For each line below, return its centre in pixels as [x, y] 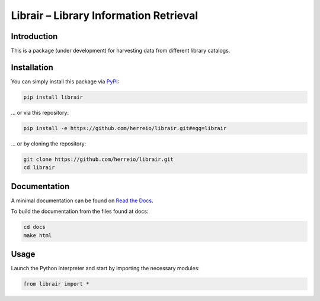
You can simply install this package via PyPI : [65, 81]
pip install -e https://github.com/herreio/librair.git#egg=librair [125, 128]
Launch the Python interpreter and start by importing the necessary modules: [105, 268]
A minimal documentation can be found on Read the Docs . [82, 200]
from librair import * [56, 284]
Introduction [34, 36]
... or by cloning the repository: [49, 143]
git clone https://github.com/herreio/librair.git [99, 159]
